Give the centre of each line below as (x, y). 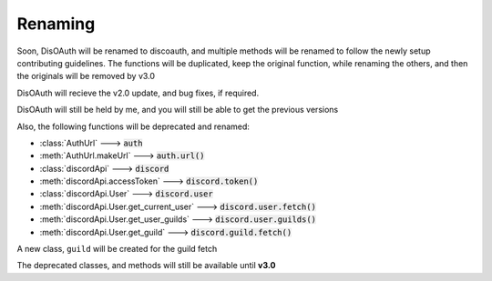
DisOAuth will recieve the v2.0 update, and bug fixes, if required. (138, 93)
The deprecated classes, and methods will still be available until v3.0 (146, 266)
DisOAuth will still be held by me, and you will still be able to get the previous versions (178, 110)
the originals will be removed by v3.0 (86, 76)
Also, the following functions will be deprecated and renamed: (133, 126)
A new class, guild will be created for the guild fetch (117, 249)
